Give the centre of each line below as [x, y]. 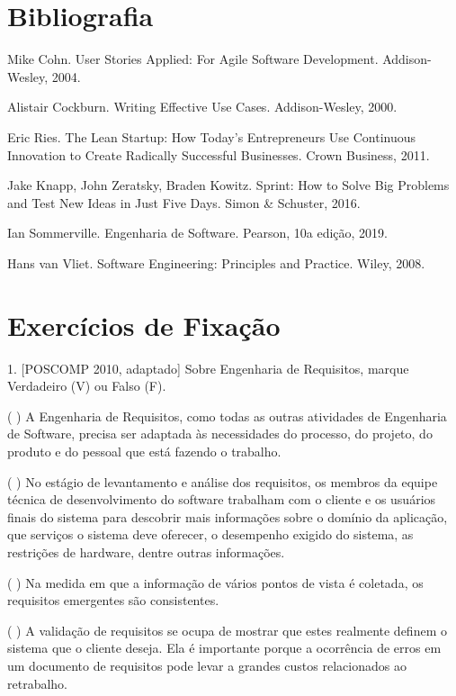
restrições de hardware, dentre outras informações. [146, 551]
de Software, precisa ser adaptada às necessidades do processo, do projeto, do [220, 434]
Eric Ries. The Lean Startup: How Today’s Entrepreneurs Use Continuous [212, 136]
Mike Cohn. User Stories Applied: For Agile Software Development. [193, 59]
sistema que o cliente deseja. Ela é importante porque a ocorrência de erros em [224, 648]
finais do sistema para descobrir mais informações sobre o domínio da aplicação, [228, 516]
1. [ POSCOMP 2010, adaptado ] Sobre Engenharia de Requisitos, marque [208, 368]
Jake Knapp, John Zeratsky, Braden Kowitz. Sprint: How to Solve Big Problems [228, 185]
